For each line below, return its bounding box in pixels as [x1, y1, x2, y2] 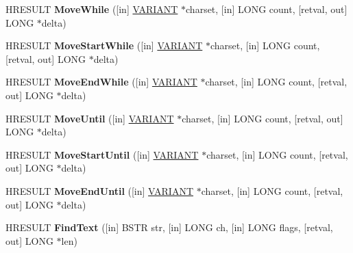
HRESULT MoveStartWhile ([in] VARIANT [5, 38, 203, 53]
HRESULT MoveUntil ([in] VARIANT [5, 111, 174, 125]
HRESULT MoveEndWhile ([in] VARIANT [5, 75, 197, 89]
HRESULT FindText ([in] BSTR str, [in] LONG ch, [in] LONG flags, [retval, [5, 220, 333, 235]
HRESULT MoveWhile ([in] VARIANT [5, 2, 178, 16]
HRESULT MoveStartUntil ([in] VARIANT [5, 147, 199, 161]
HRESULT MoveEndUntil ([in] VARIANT [5, 183, 194, 198]
